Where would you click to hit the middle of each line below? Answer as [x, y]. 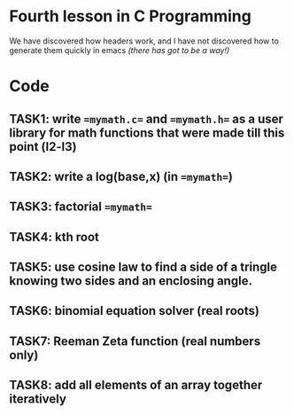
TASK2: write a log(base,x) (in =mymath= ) [121, 176]
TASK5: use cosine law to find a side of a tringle [143, 267]
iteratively [38, 399]
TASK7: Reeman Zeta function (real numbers [135, 341]
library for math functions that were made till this [147, 133]
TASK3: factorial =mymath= [81, 207]
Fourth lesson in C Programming [131, 16]
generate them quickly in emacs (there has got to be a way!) [120, 50]
